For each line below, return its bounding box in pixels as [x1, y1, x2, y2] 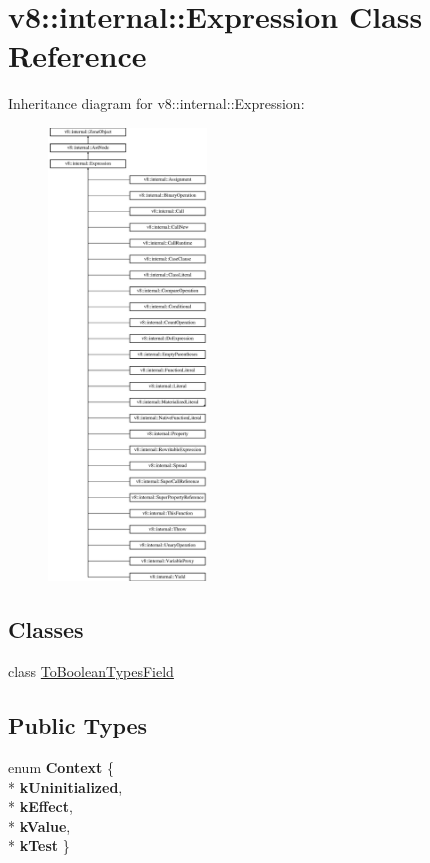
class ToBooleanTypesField [8, 661, 174, 682]
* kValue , [8, 815, 71, 836]
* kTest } [8, 835, 70, 856]
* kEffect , [8, 796, 73, 817]
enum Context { [8, 757, 114, 778]
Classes [8, 614, 84, 645]
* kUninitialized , [8, 776, 123, 797]
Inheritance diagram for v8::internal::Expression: [8, 93, 305, 114]
